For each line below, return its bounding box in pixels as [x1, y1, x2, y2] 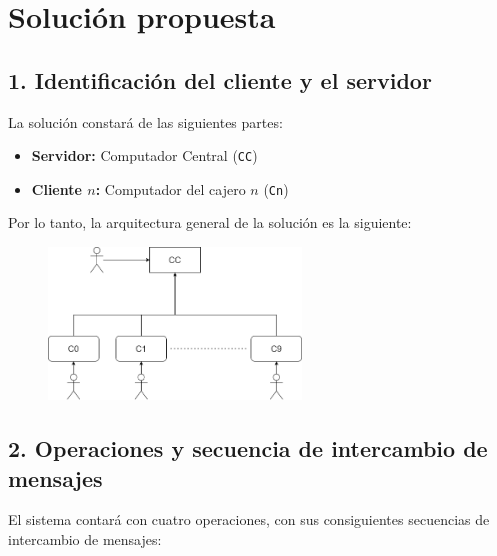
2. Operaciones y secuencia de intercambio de [8, 433, 488, 464]
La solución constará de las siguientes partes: [8, 111, 283, 132]
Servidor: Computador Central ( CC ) [31, 145, 258, 166]
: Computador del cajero [95, 178, 246, 199]
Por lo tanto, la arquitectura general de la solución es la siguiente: [8, 212, 412, 233]
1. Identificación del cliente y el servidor [8, 64, 432, 95]
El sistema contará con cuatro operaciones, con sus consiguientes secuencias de [8, 509, 490, 530]
